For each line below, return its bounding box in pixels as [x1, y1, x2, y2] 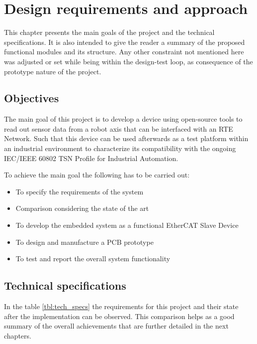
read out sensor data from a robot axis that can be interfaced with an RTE [4, 123, 233, 134]
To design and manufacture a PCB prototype [15, 236, 154, 247]
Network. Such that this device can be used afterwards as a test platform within [4, 133, 249, 144]
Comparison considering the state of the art [15, 203, 149, 213]
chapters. [4, 330, 31, 341]
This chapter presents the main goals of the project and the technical [4, 27, 215, 37]
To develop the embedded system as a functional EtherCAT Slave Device [15, 220, 239, 230]
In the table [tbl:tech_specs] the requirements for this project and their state [4, 301, 239, 312]
